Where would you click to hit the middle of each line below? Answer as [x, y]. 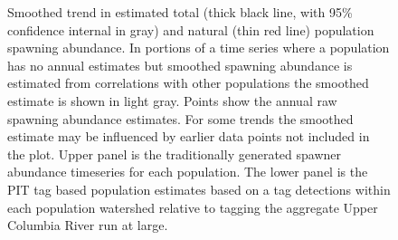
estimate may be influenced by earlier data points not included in [189, 136]
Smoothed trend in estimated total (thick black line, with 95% [180, 12]
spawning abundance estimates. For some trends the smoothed [180, 118]
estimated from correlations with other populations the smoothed [188, 83]
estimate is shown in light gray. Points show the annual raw [172, 100]
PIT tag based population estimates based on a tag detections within [199, 189]
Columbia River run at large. [88, 225]
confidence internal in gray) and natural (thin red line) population [191, 29]
